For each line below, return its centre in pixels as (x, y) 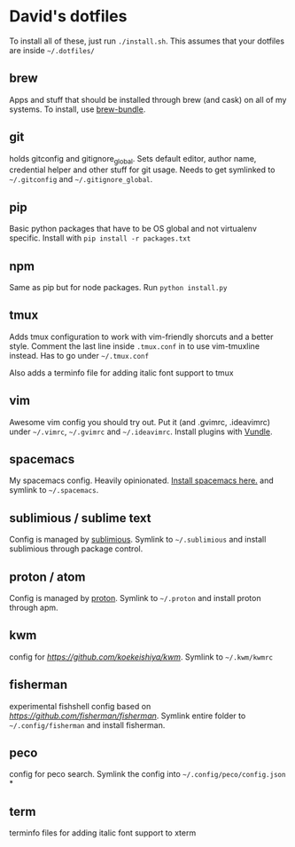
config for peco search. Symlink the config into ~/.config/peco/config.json (147, 774)
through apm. (34, 608)
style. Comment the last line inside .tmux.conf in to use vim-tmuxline (134, 346)
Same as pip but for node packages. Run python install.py (118, 287)
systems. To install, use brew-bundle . (78, 109)
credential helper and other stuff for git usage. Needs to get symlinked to (142, 170)
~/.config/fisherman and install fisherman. (87, 724)
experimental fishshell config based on (80, 706)
